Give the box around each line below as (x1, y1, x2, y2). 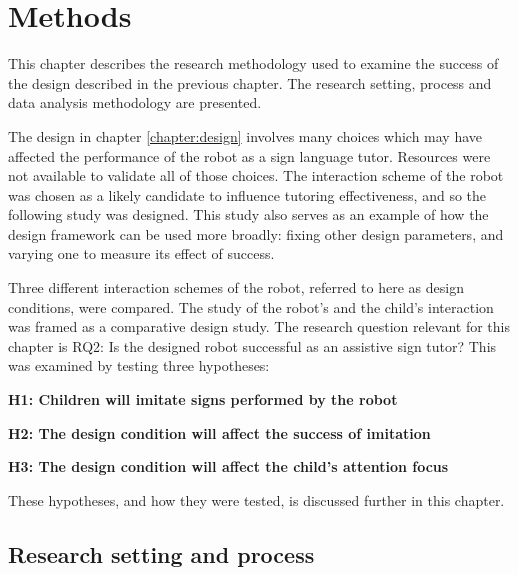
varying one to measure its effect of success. (8, 243, 275, 264)
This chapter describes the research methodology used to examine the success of (8, 53, 499, 74)
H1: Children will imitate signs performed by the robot (8, 389, 398, 410)
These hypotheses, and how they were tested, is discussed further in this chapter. (8, 489, 505, 510)
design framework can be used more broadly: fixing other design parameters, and (8, 223, 504, 244)
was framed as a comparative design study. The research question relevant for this (8, 316, 511, 337)
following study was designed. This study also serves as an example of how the (8, 204, 489, 225)
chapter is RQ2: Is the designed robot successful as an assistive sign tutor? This (8, 335, 497, 356)
